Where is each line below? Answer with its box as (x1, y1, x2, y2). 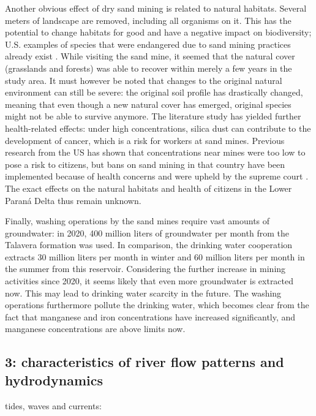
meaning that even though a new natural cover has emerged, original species (5, 97, 292, 110)
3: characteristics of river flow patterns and (5, 352, 284, 371)
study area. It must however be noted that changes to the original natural (5, 74, 282, 86)
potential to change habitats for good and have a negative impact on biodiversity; (5, 26, 312, 39)
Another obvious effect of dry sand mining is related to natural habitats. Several (5, 2, 307, 14)
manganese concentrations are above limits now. (5, 322, 186, 335)
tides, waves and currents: (5, 399, 102, 412)
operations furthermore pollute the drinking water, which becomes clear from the (5, 298, 309, 311)
